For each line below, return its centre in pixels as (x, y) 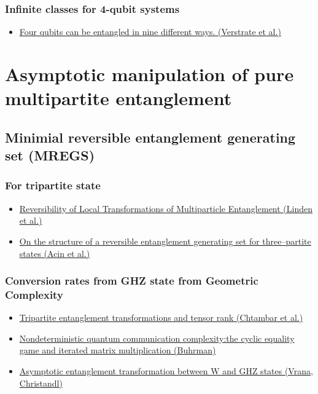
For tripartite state (53, 185)
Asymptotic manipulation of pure (149, 74)
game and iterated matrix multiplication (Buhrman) (118, 350)
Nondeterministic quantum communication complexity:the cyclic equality (157, 338)
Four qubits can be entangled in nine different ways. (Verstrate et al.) (150, 32)
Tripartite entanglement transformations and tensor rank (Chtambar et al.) (161, 317)
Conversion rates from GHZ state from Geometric (132, 281)
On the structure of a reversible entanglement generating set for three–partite (165, 241)
